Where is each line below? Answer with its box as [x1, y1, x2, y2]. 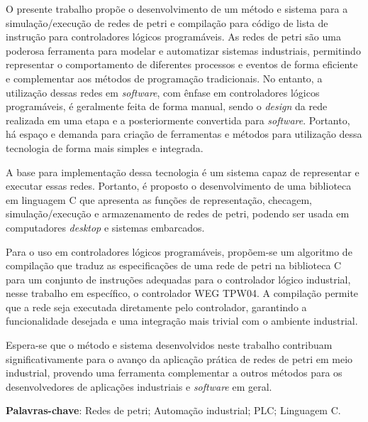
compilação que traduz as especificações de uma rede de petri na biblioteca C [6, 258, 342, 273]
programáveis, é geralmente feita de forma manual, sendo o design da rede [6, 99, 328, 114]
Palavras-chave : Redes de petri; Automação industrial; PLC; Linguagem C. [6, 403, 341, 418]
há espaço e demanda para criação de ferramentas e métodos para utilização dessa [6, 126, 362, 141]
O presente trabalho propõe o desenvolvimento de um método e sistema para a [6, 1, 348, 16]
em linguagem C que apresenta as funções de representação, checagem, [6, 192, 313, 207]
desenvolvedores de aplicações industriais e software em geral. [6, 379, 272, 394]
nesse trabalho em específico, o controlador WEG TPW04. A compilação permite [6, 286, 359, 301]
